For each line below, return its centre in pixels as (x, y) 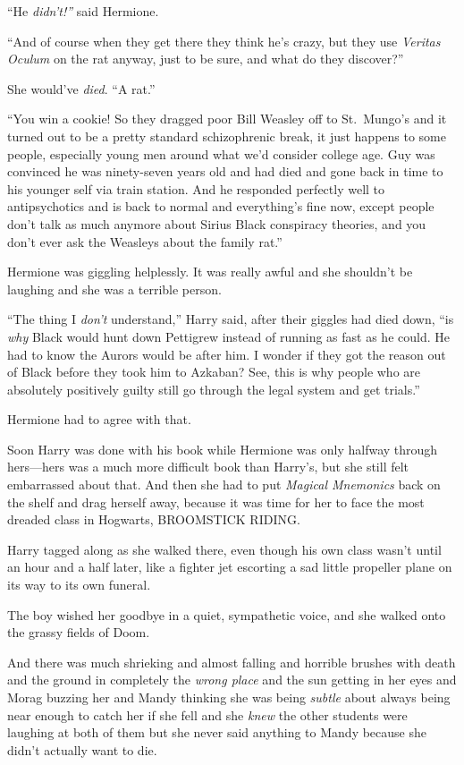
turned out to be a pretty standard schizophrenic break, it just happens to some (227, 136)
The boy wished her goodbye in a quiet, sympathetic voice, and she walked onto (227, 614)
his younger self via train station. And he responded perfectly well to (196, 188)
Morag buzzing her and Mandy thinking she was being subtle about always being (229, 697)
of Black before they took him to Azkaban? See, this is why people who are (214, 372)
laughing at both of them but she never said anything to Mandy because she (217, 732)
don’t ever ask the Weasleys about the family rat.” (145, 241)
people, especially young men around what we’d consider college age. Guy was (221, 153)
